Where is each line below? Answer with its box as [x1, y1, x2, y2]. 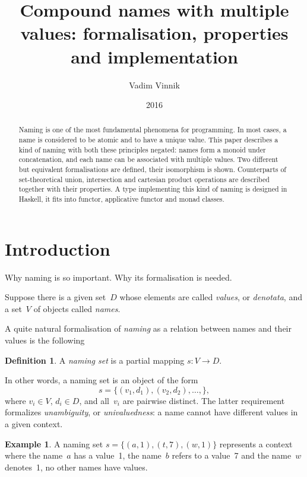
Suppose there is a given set [5, 291, 106, 303]
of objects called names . [33, 302, 121, 314]
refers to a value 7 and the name [172, 449, 292, 462]
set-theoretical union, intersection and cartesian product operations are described [18, 174, 270, 184]
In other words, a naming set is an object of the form [5, 374, 198, 386]
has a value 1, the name [74, 449, 162, 462]
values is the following [5, 334, 85, 346]
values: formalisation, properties [20, 21, 289, 45]
